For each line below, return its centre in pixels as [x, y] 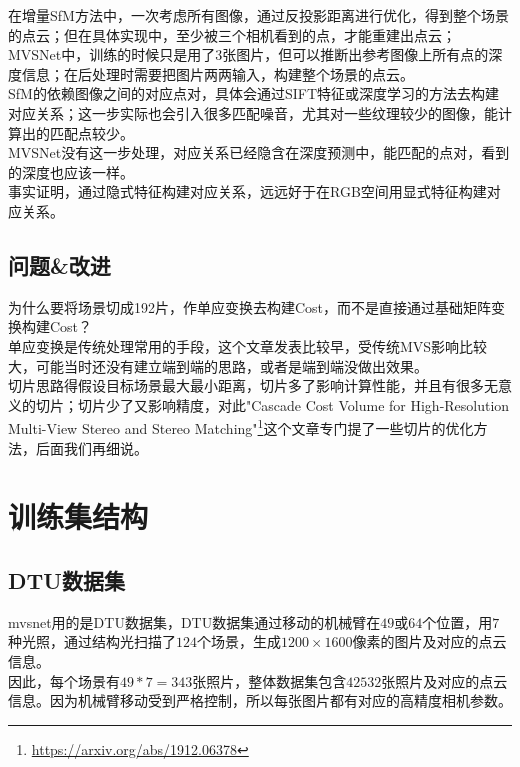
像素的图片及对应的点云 [429, 641]
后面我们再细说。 [91, 447]
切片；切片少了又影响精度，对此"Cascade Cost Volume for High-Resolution [272, 404]
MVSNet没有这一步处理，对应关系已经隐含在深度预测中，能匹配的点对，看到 [259, 152]
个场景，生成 [239, 641]
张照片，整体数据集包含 [269, 680]
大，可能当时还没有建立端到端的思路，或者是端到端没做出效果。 [218, 365]
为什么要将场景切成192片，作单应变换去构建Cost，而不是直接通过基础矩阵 [250, 306]
